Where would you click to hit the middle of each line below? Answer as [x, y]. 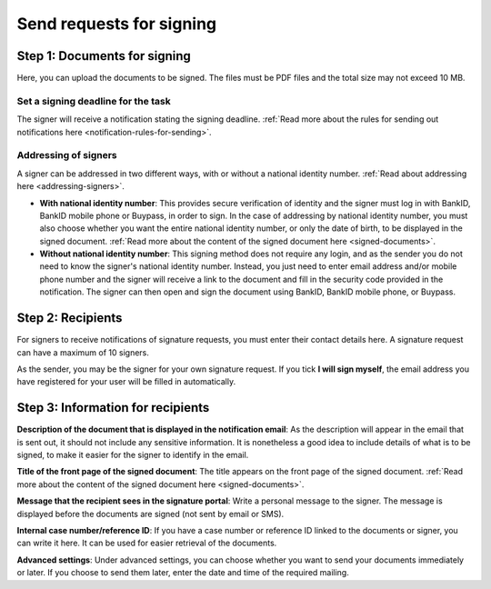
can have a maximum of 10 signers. [83, 352]
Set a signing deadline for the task [94, 101]
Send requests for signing [117, 24]
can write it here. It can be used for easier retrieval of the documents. [147, 543]
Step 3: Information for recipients [113, 408]
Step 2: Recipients [70, 318]
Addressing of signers [67, 155]
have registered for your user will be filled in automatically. [126, 382]
